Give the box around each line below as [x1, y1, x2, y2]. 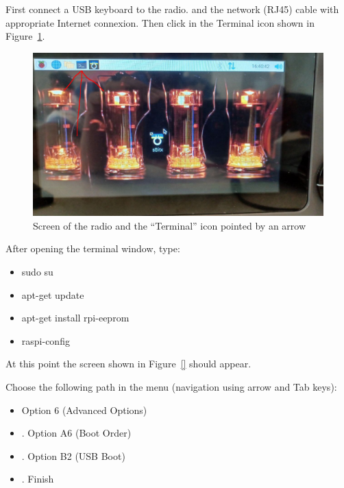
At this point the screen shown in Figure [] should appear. [5, 356, 251, 371]
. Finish [21, 472, 54, 486]
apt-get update [21, 287, 84, 302]
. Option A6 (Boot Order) [21, 426, 132, 440]
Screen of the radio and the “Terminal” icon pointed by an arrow [33, 218, 306, 232]
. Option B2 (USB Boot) [21, 448, 125, 463]
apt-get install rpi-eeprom [21, 310, 130, 325]
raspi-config [21, 333, 70, 347]
